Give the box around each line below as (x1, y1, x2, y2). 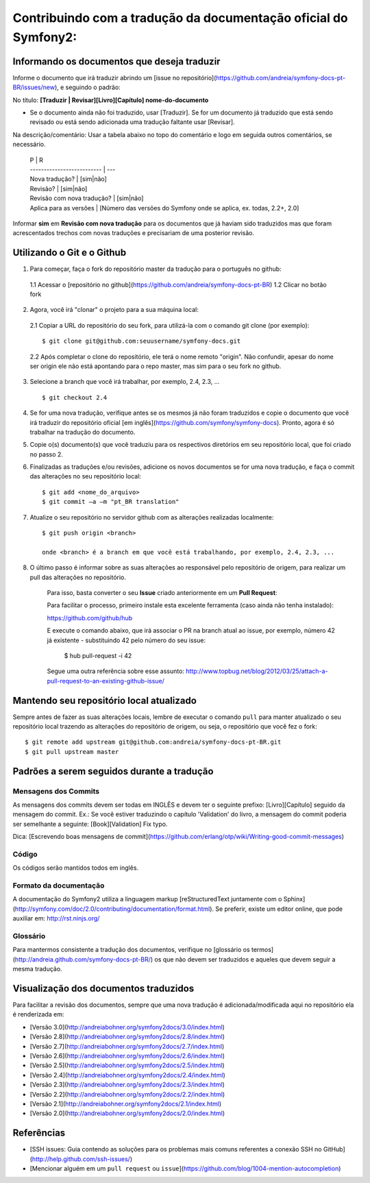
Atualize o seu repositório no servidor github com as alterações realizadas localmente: (29, 513, 274, 521)
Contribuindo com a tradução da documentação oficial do (12, 10, 349, 25)
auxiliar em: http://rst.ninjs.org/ (12, 914, 100, 923)
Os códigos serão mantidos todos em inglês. (12, 864, 139, 872)
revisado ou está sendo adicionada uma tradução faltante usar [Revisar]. (29, 118, 236, 126)
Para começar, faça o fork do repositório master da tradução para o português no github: (29, 265, 282, 273)
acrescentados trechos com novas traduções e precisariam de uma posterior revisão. (12, 229, 255, 237)
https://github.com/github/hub (47, 613, 133, 622)
